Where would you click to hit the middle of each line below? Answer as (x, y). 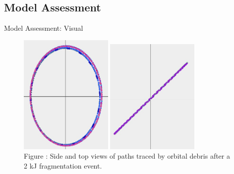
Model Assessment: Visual (44, 28)
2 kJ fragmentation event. (63, 165)
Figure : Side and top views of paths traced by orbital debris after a (127, 156)
